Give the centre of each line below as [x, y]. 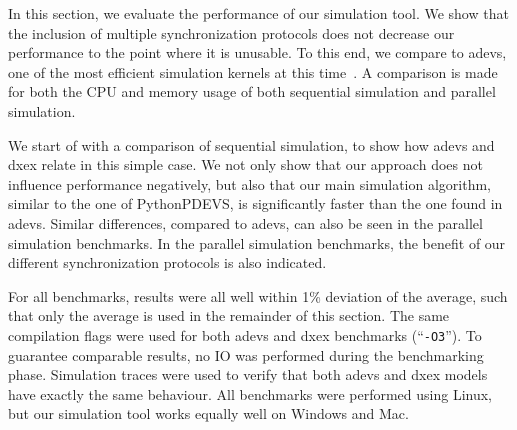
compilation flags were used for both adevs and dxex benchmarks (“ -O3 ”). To [245, 334]
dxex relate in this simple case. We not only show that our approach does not [245, 164]
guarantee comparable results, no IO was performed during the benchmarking [246, 354]
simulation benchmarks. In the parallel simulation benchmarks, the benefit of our [257, 242]
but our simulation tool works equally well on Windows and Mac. [208, 413]
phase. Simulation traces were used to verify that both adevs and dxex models [248, 374]
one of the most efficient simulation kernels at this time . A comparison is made [253, 71]
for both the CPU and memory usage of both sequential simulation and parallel [252, 91]
